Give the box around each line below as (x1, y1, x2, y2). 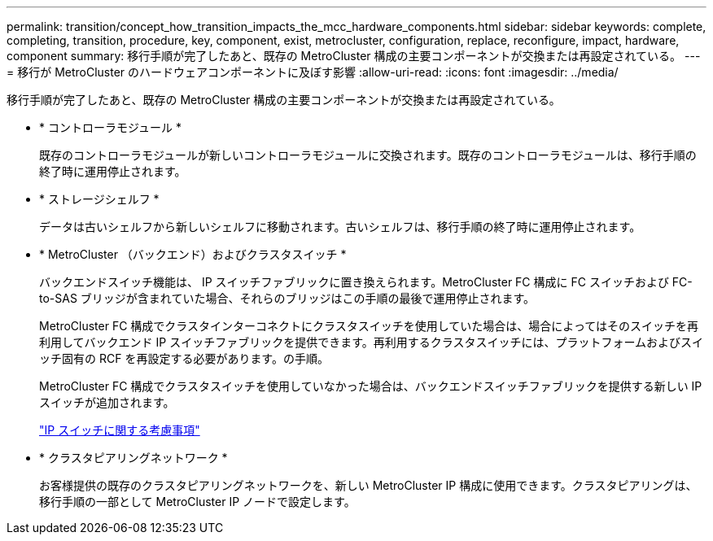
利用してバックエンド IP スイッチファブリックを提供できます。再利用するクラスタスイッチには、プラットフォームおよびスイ (39, 335, 704, 349)
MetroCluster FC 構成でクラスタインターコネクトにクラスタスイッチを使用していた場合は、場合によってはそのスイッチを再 (39, 319, 698, 333)
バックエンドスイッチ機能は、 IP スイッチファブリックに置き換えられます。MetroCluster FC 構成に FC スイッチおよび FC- (39, 275, 693, 289)
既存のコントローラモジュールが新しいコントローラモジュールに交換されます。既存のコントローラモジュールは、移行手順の (39, 148, 697, 162)
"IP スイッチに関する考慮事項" (39, 423, 200, 437)
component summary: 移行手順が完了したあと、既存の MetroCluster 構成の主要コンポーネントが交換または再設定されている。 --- (7, 49, 701, 63)
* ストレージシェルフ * (39, 192, 160, 206)
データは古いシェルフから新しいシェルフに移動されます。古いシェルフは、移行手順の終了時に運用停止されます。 (39, 220, 641, 233)
